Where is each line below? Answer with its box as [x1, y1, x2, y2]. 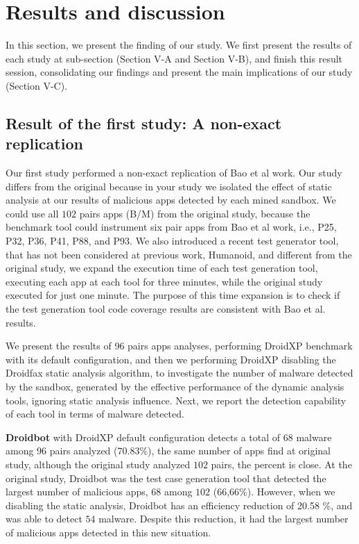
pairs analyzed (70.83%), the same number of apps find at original [49, 443, 331, 458]
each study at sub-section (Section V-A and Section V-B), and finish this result [6, 51, 343, 65]
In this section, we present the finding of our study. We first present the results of [6, 38, 352, 52]
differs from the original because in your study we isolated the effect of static [6, 179, 332, 193]
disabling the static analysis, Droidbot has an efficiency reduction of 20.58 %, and [6, 497, 353, 512]
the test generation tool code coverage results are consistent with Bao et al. [6, 302, 326, 316]
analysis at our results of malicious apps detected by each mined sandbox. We [6, 192, 336, 207]
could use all [6, 206, 59, 220]
